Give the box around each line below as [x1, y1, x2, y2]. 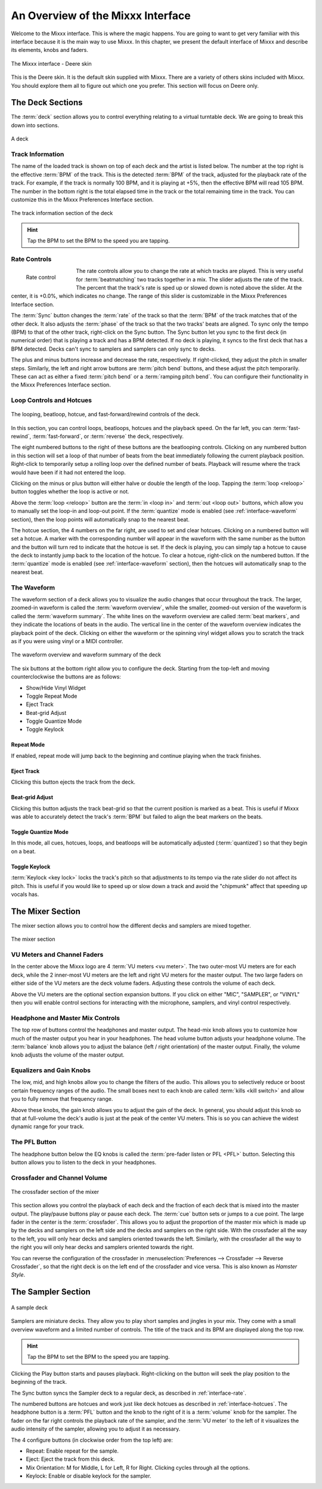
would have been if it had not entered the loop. [11, 469, 126, 476]
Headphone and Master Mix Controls [11, 1014, 120, 1022]
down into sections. [11, 121, 60, 128]
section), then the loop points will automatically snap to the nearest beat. [11, 515, 190, 523]
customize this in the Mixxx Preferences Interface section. [11, 196, 154, 203]
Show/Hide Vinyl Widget [26, 684, 86, 691]
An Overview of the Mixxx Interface [11, 9, 191, 22]
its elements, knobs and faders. [11, 47, 89, 54]
